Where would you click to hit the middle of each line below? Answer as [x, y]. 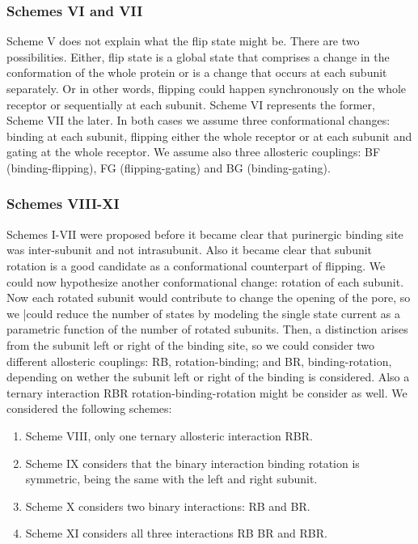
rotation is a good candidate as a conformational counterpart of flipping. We [196, 265]
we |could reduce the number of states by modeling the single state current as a [203, 313]
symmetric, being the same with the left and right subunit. [171, 479]
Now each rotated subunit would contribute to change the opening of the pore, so [209, 297]
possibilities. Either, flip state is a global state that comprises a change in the [198, 56]
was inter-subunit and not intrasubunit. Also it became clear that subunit [190, 250]
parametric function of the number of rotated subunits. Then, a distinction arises [207, 329]
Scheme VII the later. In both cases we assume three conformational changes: [198, 120]
